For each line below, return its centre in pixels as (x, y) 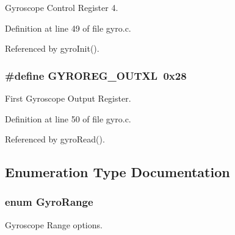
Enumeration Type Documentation (117, 172)
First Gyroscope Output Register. (68, 98)
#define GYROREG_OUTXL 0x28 (96, 75)
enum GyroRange (49, 202)
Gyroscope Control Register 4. (62, 7)
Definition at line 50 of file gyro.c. (68, 118)
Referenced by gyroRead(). (55, 139)
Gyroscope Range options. (54, 224)
